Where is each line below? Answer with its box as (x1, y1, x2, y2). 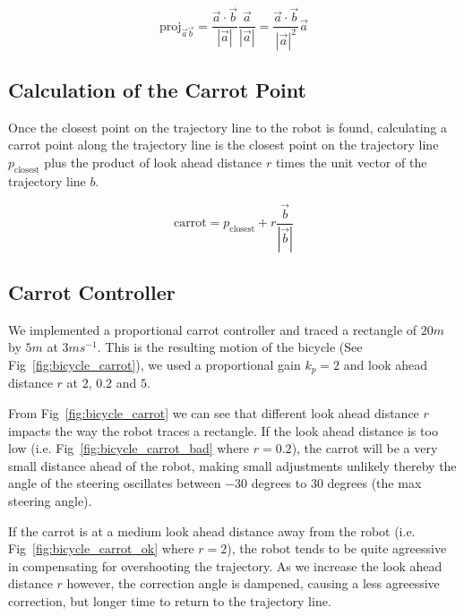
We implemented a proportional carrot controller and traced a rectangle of (8, 320, 417, 338)
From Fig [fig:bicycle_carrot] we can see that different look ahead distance (8, 403, 419, 422)
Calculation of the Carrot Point (8, 76, 306, 104)
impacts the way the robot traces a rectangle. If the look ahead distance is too (8, 421, 438, 440)
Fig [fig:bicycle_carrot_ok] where (8, 539, 194, 558)
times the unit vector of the (275, 153, 427, 172)
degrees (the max (327, 474, 422, 492)
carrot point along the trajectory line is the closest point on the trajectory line (8, 135, 439, 154)
